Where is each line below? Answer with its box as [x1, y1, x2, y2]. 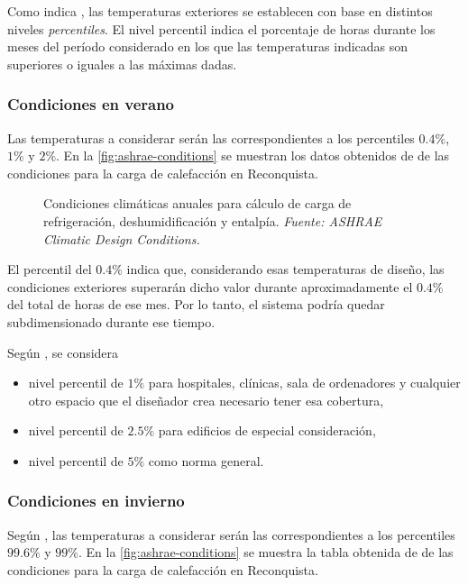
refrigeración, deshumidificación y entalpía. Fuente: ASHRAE [43, 211, 382, 230]
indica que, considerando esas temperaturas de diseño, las [126, 260, 445, 279]
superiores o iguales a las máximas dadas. [7, 54, 237, 73]
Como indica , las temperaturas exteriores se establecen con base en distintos [7, 2, 433, 20]
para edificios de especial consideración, [158, 421, 376, 440]
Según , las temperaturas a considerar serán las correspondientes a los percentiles [7, 525, 455, 544]
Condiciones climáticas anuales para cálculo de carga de [43, 194, 352, 213]
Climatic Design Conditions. [43, 229, 200, 248]
